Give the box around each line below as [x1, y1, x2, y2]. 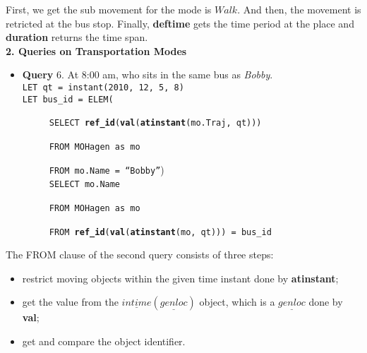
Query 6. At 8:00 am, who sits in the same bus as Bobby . [22, 67, 273, 82]
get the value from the [22, 294, 119, 309]
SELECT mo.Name [49, 179, 121, 190]
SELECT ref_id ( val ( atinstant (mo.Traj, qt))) [49, 118, 262, 128]
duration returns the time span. [6, 30, 148, 44]
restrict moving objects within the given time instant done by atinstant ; [22, 270, 339, 285]
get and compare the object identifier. [22, 334, 186, 348]
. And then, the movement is [237, 2, 361, 16]
